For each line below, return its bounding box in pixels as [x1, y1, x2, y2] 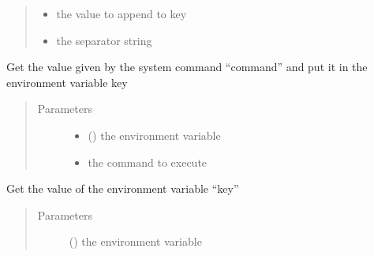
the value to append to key [56, 6, 187, 21]
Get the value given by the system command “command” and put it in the [6, 58, 368, 75]
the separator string [56, 32, 152, 48]
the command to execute [88, 153, 208, 170]
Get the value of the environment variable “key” [6, 180, 239, 197]
